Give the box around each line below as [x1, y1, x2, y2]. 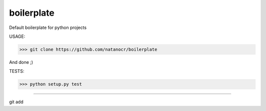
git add [9, 99, 24, 105]
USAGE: [9, 33, 26, 39]
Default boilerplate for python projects [9, 25, 87, 30]
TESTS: [9, 68, 25, 74]
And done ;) [9, 59, 33, 65]
